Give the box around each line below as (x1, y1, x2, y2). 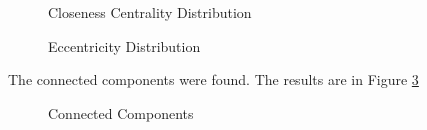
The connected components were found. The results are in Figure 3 (8, 69, 419, 90)
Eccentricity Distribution (48, 35, 201, 56)
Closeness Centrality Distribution (48, 2, 252, 22)
